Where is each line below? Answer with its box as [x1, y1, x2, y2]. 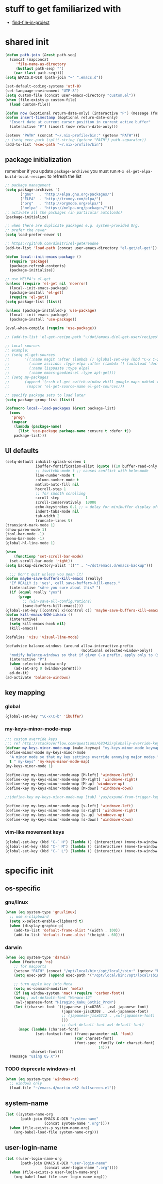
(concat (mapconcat [9, 57, 49, 62]
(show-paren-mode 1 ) [5, 527, 47, 532]
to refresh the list [47, 173, 81, 179]
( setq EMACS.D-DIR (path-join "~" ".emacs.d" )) [5, 75, 103, 80]
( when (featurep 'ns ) [9, 959, 53, 964]
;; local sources [5, 343, 40, 348]
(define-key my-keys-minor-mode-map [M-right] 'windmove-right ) [5, 777, 138, 782]
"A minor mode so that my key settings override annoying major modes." [9, 755, 160, 760]
